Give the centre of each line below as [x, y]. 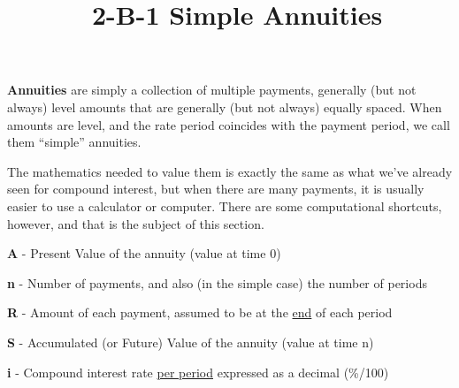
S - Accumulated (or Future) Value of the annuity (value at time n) [191, 342]
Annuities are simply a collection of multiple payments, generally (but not [212, 90]
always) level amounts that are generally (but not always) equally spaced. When [225, 107]
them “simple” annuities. [74, 142]
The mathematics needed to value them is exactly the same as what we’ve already [230, 171]
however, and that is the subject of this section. [136, 223]
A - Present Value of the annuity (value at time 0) [144, 253]
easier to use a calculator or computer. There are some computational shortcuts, [225, 205]
